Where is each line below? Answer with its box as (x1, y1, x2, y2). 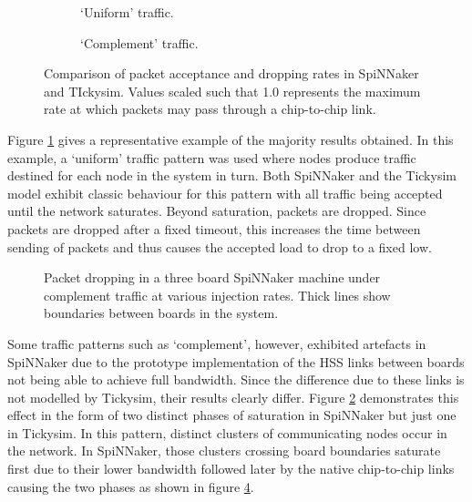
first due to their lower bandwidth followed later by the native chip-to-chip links (7, 459, 455, 478)
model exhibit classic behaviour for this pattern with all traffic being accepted (7, 183, 443, 202)
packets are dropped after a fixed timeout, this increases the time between (7, 219, 421, 238)
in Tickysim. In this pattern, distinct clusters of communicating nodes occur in (7, 423, 447, 442)
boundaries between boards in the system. (44, 303, 279, 323)
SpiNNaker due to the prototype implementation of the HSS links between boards (7, 352, 465, 371)
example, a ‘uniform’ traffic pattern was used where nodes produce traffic (7, 148, 416, 167)
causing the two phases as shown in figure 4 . (7, 476, 254, 496)
